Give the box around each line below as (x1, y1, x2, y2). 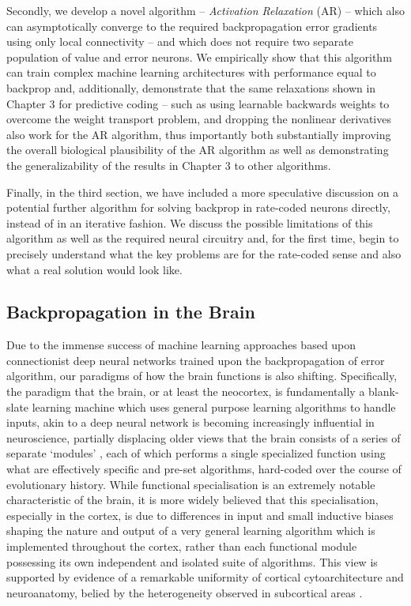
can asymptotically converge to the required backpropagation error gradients (6, 17, 378, 34)
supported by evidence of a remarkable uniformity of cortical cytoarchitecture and (6, 569, 404, 585)
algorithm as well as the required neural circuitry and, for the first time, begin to (6, 230, 399, 247)
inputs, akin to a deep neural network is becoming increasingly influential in (6, 414, 375, 431)
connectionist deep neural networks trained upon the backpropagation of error (6, 352, 385, 368)
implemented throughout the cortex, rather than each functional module (6, 538, 357, 555)
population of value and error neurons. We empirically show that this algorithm (6, 48, 392, 65)
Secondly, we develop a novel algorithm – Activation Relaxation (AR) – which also (6, 2, 405, 18)
